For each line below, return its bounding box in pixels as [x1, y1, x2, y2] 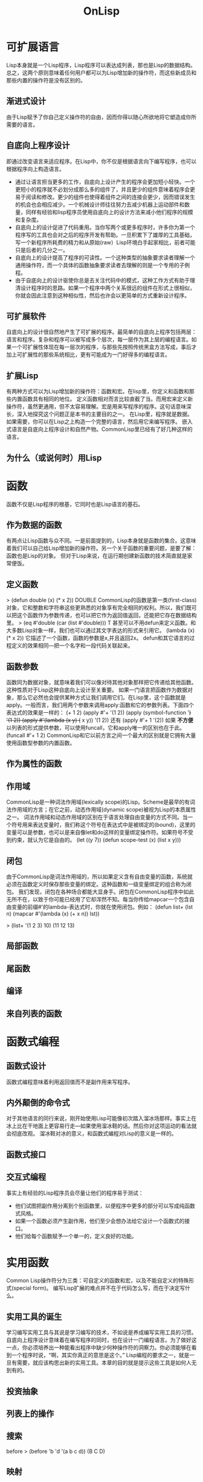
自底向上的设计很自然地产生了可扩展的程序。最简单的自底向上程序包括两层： [6, 329, 197, 336]
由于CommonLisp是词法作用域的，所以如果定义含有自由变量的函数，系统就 [6, 873, 193, 880]
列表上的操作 [6, 1409, 54, 1419]
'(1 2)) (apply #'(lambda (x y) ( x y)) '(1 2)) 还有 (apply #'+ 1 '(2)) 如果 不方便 [6, 716, 193, 724]
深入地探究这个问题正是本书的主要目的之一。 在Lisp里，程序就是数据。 [16, 410, 193, 418]
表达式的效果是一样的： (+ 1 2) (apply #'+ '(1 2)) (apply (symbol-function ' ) [6, 709, 192, 716]
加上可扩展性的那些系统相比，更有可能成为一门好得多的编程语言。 [6, 351, 170, 358]
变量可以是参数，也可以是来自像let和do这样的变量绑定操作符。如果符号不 [6, 829, 188, 836]
